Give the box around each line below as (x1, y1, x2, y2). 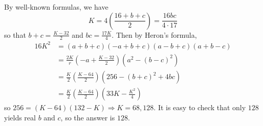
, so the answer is (60, 112, 115, 122)
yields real (4, 112, 36, 122)
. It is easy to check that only (154, 102, 246, 113)
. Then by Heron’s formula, (112, 29, 197, 40)
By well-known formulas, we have (4, 2, 108, 12)
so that (4, 29, 26, 40)
